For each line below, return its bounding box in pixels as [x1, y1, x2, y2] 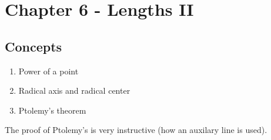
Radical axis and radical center [18, 84, 131, 97]
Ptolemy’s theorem [18, 104, 86, 116]
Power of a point [18, 64, 79, 77]
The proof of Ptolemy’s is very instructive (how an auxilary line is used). [5, 124, 267, 136]
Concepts [5, 37, 62, 55]
